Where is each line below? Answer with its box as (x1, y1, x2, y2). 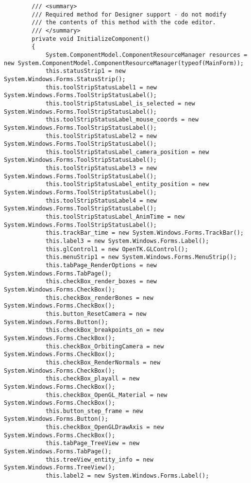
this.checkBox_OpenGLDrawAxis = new (45, 424, 164, 431)
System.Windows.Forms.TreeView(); (4, 464, 116, 471)
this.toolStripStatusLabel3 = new (45, 165, 157, 172)
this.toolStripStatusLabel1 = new (45, 84, 157, 91)
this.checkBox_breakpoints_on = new (45, 327, 164, 334)
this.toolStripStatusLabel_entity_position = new (45, 181, 209, 188)
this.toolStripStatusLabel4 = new (45, 197, 157, 204)
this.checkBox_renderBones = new (45, 294, 153, 301)
